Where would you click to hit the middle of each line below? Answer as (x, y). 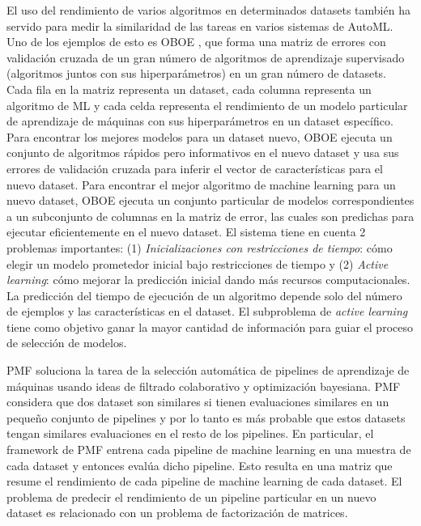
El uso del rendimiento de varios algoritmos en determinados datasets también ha (208, 10)
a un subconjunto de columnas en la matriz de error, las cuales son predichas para (210, 216)
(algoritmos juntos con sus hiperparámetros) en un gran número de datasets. (196, 73)
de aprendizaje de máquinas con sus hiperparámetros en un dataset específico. (200, 121)
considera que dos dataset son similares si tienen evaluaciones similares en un (198, 402)
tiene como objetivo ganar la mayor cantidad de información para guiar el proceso (210, 327)
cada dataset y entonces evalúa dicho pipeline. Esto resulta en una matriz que (200, 465)
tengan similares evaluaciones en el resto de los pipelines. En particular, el (190, 433)
